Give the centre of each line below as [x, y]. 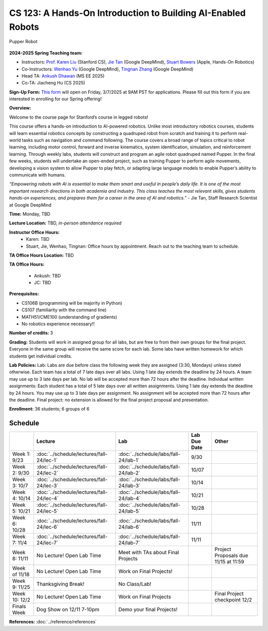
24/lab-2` [129, 473]
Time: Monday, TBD [30, 214]
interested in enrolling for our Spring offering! [55, 99]
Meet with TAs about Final [149, 553]
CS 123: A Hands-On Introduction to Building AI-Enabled [127, 13]
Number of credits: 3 [31, 333]
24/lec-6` [48, 527]
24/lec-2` [47, 473]
